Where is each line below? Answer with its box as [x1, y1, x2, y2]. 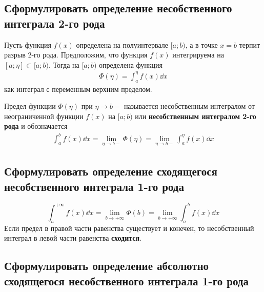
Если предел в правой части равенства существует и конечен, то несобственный [4, 222, 254, 233]
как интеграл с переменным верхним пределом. [4, 83, 152, 94]
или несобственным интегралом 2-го [135, 110, 256, 121]
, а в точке [185, 39, 218, 50]
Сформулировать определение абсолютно [4, 258, 209, 274]
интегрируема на [172, 49, 224, 60]
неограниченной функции [4, 110, 84, 121]
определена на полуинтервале [76, 39, 168, 50]
